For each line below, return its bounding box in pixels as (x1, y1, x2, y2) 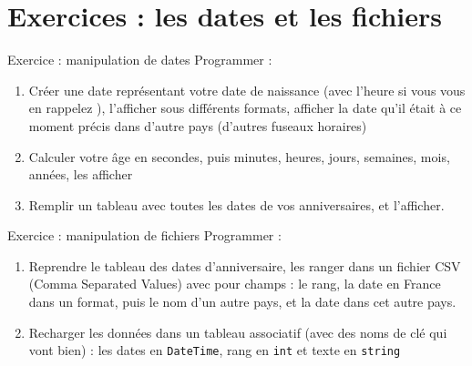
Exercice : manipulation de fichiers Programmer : (7, 226, 282, 245)
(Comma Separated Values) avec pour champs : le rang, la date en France (28, 274, 441, 293)
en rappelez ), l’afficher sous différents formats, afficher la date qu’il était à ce (28, 98, 462, 117)
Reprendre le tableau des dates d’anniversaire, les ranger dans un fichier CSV (28, 256, 461, 275)
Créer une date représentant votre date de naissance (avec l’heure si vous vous (28, 80, 466, 99)
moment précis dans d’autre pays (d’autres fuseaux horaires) (28, 116, 367, 135)
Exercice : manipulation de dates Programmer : (7, 50, 272, 69)
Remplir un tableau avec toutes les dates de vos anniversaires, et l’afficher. (28, 195, 445, 214)
